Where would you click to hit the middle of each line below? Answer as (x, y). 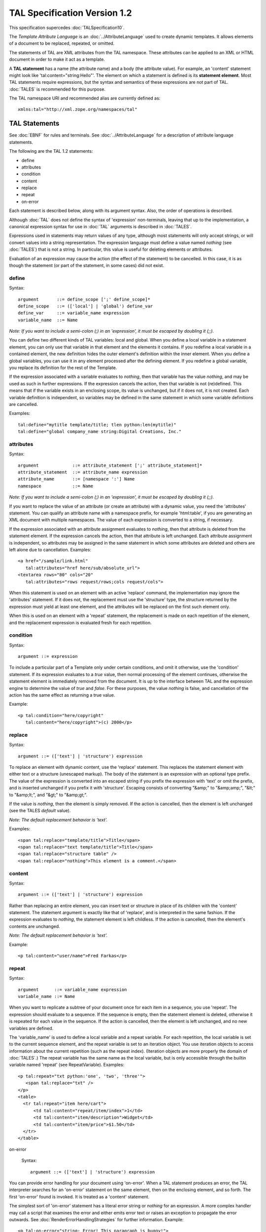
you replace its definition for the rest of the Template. (63, 368)
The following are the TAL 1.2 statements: (51, 151)
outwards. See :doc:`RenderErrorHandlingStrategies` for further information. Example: (96, 1219)
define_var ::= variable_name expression (74, 313)
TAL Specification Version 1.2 (71, 13)
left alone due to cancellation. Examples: (50, 550)
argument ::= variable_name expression (73, 990)
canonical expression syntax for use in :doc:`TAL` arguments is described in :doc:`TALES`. (100, 227)
